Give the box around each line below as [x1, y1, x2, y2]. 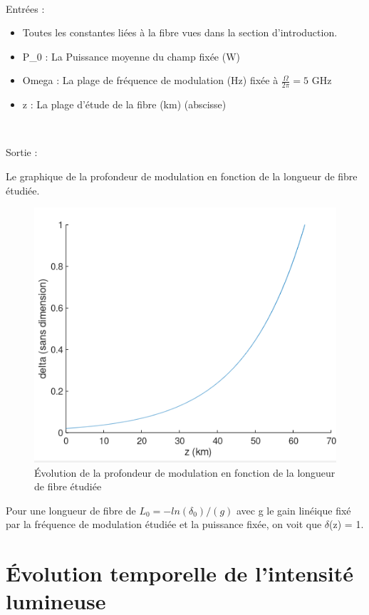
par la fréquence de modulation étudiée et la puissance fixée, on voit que [6, 517, 322, 532]
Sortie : [6, 145, 38, 160]
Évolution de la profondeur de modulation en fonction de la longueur [34, 465, 336, 480]
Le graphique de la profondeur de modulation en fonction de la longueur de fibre [6, 168, 358, 183]
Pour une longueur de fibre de [6, 502, 136, 517]
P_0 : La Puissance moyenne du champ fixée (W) [22, 48, 241, 63]
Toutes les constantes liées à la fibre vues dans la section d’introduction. [22, 25, 338, 40]
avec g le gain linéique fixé [236, 502, 351, 517]
